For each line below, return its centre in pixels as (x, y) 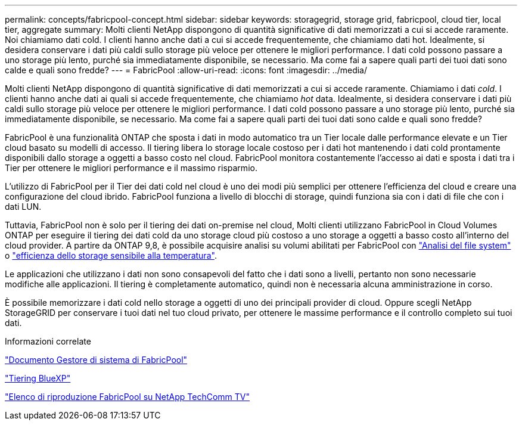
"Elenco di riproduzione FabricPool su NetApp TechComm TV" (127, 397)
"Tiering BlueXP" (38, 378)
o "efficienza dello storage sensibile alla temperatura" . (111, 255)
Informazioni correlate (48, 341)
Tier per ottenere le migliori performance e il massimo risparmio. (131, 168)
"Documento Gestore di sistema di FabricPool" (96, 360)
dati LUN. (23, 207)
